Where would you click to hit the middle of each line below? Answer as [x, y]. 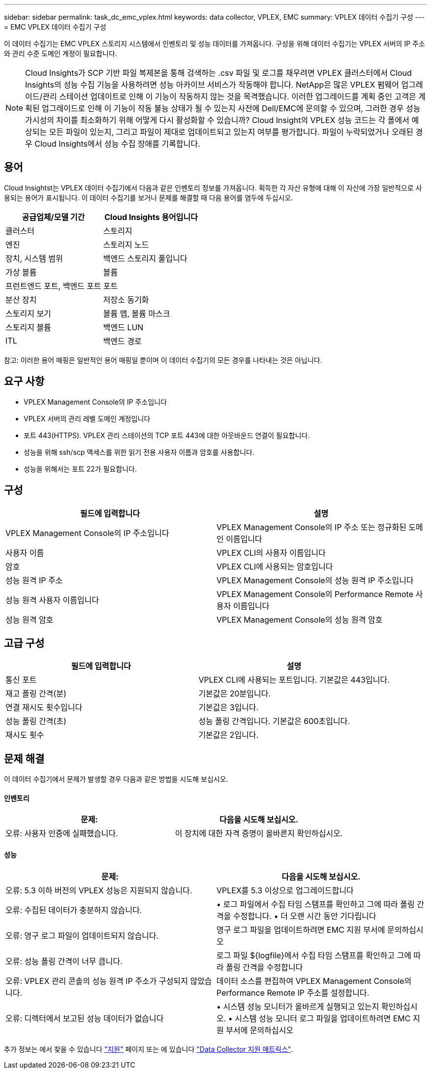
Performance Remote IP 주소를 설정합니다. [293, 993]
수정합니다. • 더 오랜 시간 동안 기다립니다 [305, 916]
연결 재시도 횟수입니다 [44, 708]
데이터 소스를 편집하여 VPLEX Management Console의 [314, 981]
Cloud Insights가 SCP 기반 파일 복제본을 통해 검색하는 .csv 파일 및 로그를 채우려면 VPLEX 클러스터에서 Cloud [218, 73]
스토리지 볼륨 [28, 327]
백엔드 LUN [123, 327]
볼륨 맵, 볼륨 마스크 [137, 313]
